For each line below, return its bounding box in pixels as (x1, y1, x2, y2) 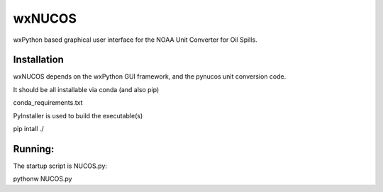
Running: (13, 142, 55, 155)
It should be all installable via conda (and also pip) (13, 85, 160, 94)
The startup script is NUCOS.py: (13, 162, 108, 170)
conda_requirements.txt (13, 98, 83, 107)
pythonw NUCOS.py (13, 174, 72, 183)
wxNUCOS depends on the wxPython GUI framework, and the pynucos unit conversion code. (13, 72, 287, 81)
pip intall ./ (13, 125, 44, 133)
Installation (13, 54, 64, 66)
